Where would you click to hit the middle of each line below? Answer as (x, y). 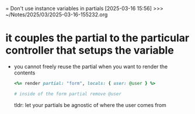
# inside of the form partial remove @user (68, 94)
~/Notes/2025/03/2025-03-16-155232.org (57, 15)
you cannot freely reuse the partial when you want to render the (91, 66)
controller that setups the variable (90, 50)
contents (25, 73)
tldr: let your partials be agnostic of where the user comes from (90, 105)
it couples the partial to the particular (97, 38)
